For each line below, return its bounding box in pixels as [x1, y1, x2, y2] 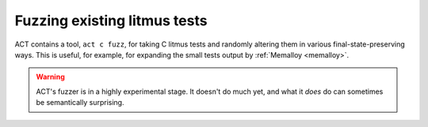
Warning [36, 72, 65, 82]
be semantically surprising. [36, 98, 124, 107]
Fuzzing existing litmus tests [14, 12, 208, 29]
